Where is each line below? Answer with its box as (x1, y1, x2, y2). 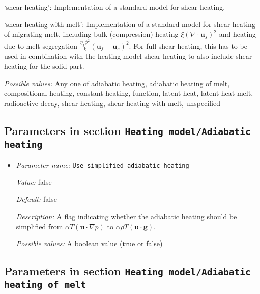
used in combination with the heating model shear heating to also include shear (4, 50, 252, 61)
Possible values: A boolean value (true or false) (16, 238, 163, 249)
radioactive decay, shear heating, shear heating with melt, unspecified (4, 97, 221, 108)
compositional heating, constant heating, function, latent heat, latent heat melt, (4, 88, 253, 98)
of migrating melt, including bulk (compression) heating (4, 29, 179, 39)
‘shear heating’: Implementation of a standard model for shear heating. (4, 2, 225, 12)
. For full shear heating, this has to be (129, 40, 247, 51)
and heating (219, 29, 256, 39)
